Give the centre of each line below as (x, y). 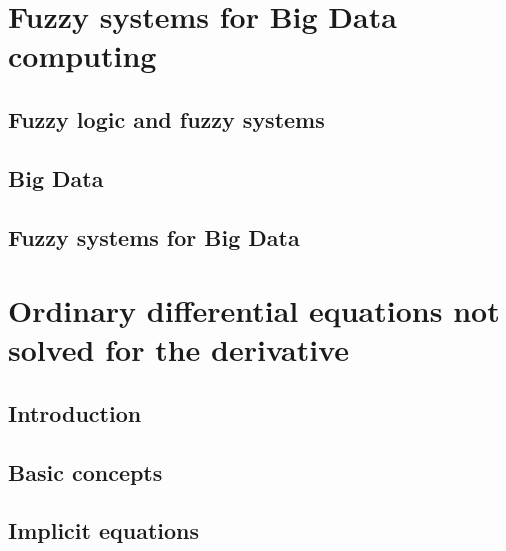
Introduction (75, 412)
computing (82, 55)
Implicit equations (104, 530)
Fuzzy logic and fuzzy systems (166, 118)
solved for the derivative (179, 349)
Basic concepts (85, 471)
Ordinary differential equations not (254, 310)
